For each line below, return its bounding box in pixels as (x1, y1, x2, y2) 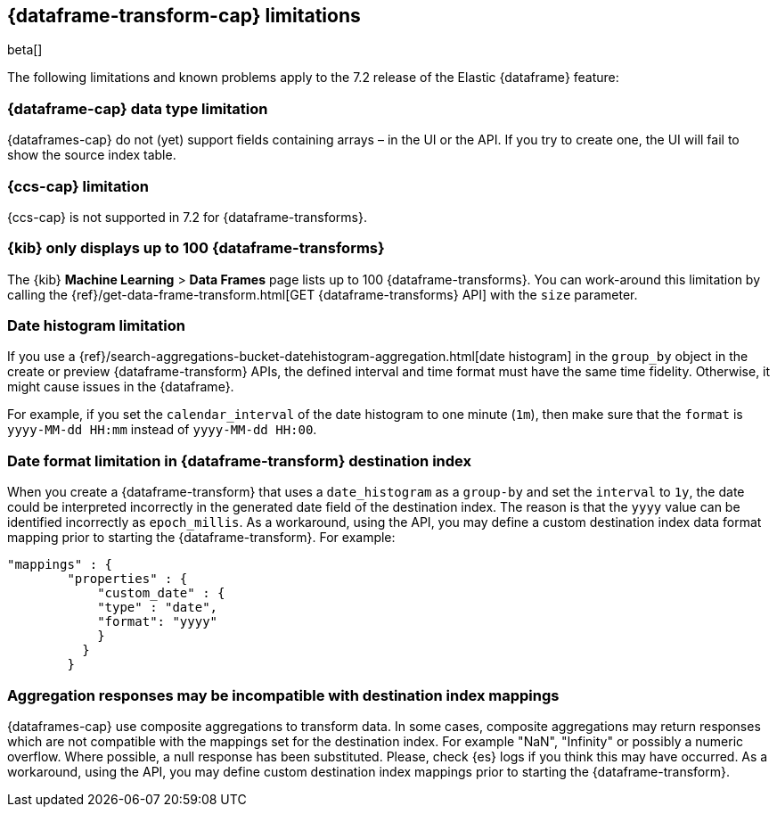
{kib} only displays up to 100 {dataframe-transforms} (7, 239, 385, 258)
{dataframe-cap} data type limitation (7, 99, 268, 118)
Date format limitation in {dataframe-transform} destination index (7, 451, 471, 470)
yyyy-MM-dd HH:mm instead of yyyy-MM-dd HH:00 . (7, 422, 317, 438)
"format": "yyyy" (97, 614, 218, 629)
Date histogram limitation (7, 317, 185, 335)
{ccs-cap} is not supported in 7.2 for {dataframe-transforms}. (7, 209, 367, 225)
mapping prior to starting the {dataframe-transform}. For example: (7, 530, 396, 546)
